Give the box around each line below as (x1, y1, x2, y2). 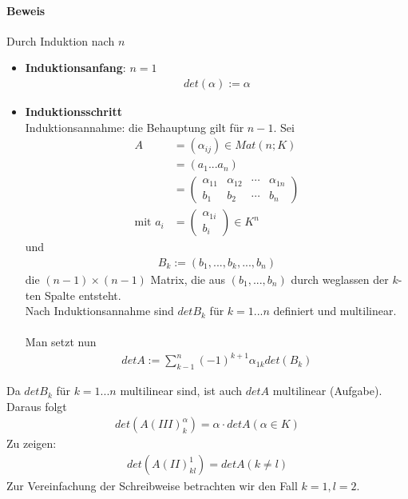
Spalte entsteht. (44, 286, 121, 303)
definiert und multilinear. (273, 302, 397, 319)
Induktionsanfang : (25, 59, 126, 76)
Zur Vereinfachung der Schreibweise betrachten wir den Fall (6, 477, 298, 494)
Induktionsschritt (25, 103, 122, 120)
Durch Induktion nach (6, 32, 115, 49)
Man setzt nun (25, 333, 97, 350)
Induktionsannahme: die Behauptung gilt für (25, 118, 244, 135)
